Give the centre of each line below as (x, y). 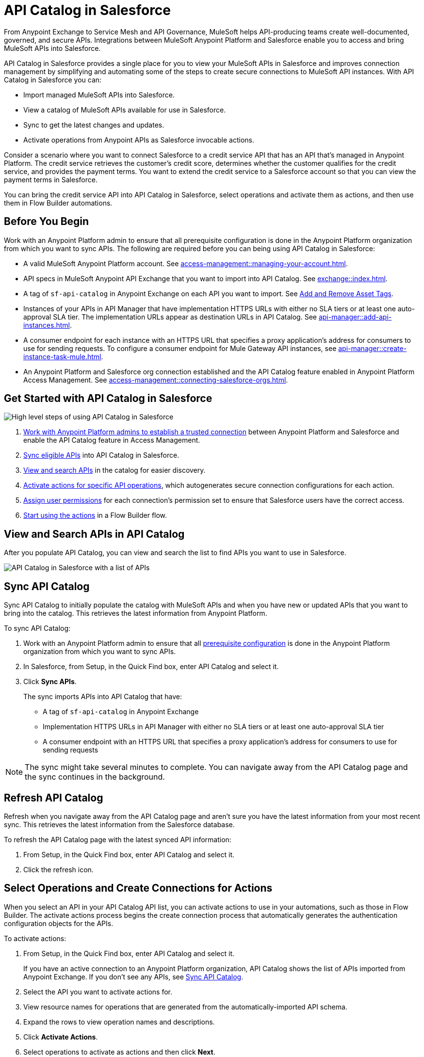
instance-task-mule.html (62, 356)
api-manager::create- (373, 348)
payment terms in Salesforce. (51, 179)
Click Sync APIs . (50, 682)
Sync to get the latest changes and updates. (94, 125)
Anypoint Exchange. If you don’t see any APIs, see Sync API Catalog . (133, 977)
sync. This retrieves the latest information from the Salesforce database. (119, 824)
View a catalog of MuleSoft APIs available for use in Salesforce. (125, 110)
